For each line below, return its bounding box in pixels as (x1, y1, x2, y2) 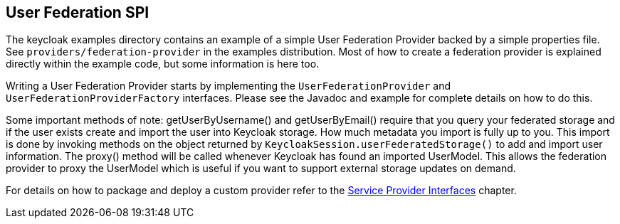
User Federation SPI (6, 4, 149, 21)
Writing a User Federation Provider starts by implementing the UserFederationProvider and (6, 80, 451, 92)
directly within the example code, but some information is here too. (6, 58, 320, 70)
